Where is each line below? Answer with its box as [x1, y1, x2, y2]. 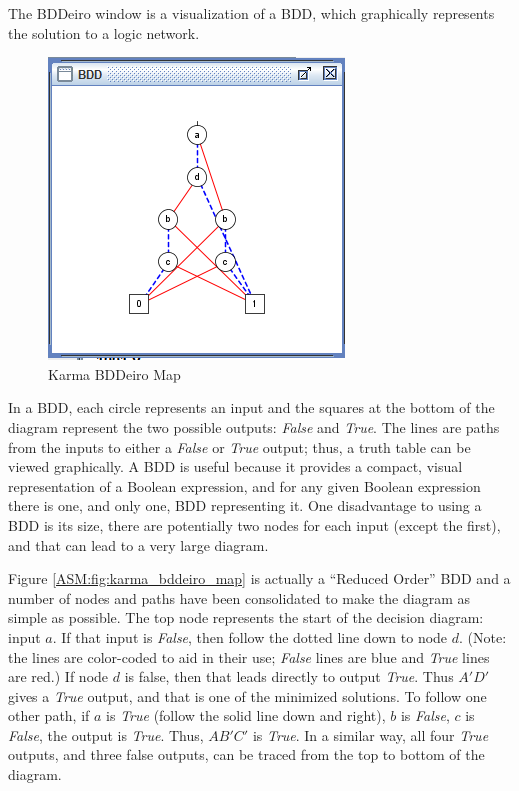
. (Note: [459, 626, 507, 647]
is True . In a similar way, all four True [252, 724, 489, 745]
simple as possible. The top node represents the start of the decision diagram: [8, 607, 484, 628]
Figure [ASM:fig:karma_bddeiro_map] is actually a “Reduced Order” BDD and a [8, 568, 511, 589]
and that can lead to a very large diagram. [8, 534, 269, 555]
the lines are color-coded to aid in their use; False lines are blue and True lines [8, 646, 490, 667]
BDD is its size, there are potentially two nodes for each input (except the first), [8, 514, 501, 535]
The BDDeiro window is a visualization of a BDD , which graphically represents [8, 3, 495, 23]
